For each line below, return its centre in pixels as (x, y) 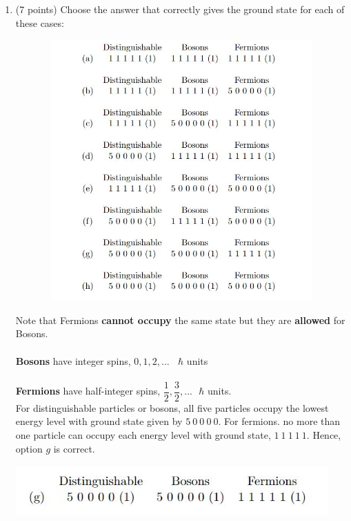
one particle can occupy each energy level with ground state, (143, 434)
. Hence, (324, 434)
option (29, 448)
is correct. (74, 448)
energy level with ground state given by (99, 421)
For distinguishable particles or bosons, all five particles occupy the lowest (172, 407)
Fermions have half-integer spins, (88, 391)
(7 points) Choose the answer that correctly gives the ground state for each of (180, 9)
